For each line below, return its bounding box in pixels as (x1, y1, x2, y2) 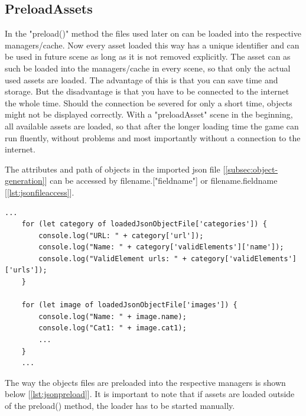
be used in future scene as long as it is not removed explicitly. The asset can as (5, 50, 291, 63)
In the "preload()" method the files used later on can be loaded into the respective (5, 27, 301, 40)
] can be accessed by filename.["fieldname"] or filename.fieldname (44, 174, 278, 187)
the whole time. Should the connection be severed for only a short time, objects (5, 96, 292, 109)
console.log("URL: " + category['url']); (38, 231, 204, 240)
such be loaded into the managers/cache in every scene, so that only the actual (5, 61, 291, 74)
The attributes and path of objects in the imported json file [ (5, 162, 226, 175)
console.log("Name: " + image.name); (38, 312, 187, 321)
